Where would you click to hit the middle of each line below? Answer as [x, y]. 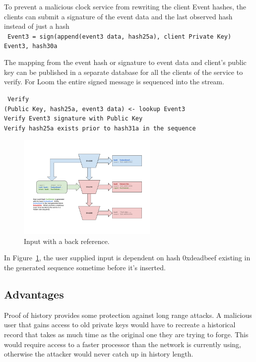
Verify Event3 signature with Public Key [73, 119]
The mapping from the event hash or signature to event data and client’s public [125, 62]
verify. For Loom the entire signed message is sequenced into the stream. [114, 82]
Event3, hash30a [31, 46]
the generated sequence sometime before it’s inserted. [85, 268]
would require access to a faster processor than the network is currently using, [123, 344]
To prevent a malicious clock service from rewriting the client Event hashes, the [125, 6]
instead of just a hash [37, 26]
